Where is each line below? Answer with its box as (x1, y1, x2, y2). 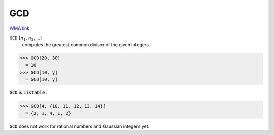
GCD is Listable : (9, 89, 48, 96)
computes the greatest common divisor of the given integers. (22, 42, 150, 48)
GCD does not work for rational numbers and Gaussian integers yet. (9, 123, 150, 129)
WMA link (9, 25, 30, 31)
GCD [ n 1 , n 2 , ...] (9, 35, 42, 42)
